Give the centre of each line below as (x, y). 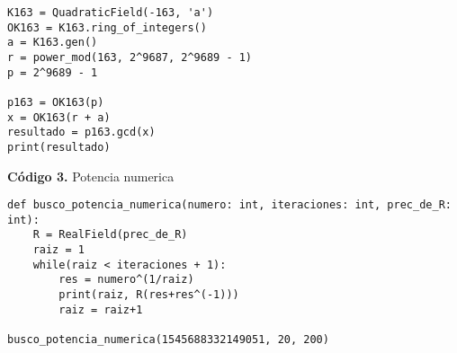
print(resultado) (59, 147)
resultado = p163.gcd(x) (81, 132)
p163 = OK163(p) (56, 102)
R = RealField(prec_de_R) (110, 235)
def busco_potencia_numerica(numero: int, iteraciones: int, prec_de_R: (229, 205)
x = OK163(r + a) (59, 117)
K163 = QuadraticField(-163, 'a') (111, 13)
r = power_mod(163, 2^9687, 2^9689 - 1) (130, 57)
